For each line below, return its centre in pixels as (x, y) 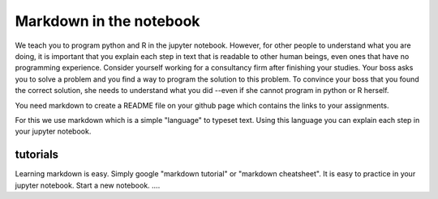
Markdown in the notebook (107, 21)
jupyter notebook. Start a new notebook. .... (88, 185)
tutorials (37, 155)
